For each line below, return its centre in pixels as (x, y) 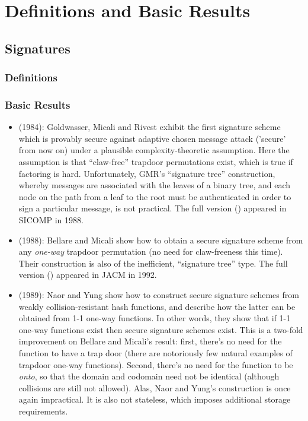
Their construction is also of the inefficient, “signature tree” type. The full (153, 263)
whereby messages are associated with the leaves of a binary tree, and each (155, 185)
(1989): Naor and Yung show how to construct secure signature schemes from (159, 294)
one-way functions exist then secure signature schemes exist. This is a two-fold (161, 329)
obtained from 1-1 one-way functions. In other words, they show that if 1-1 (155, 318)
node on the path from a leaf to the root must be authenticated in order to (155, 196)
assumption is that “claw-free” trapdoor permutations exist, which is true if (156, 162)
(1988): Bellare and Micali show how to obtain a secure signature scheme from (161, 240)
